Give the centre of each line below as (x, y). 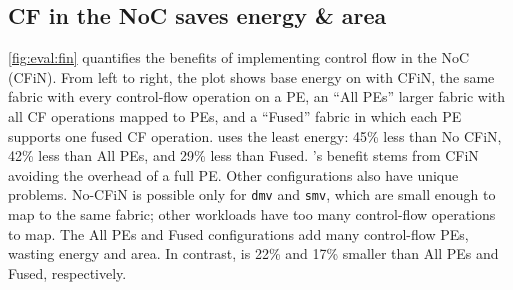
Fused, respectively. (67, 272)
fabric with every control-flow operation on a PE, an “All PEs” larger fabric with (256, 96)
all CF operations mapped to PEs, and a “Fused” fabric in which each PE (235, 115)
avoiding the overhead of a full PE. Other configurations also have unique (233, 174)
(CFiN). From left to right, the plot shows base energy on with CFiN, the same (251, 76)
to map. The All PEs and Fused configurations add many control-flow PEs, (238, 233)
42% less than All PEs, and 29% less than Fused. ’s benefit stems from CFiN (243, 155)
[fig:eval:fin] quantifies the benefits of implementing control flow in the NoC (239, 57)
